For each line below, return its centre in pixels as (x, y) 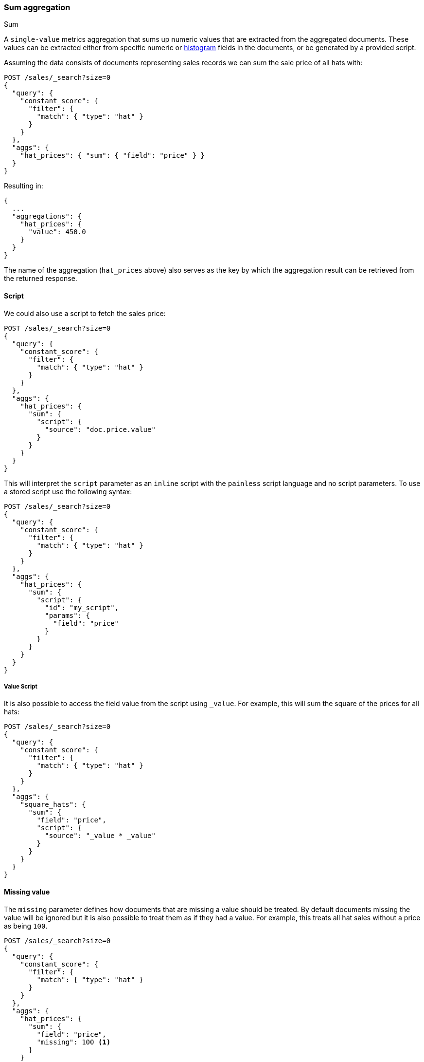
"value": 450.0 (57, 232)
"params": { (68, 615)
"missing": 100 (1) (74, 1042)
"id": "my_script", (82, 607)
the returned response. (41, 279)
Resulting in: (24, 186)
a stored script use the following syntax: (68, 491)
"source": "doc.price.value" (100, 429)
